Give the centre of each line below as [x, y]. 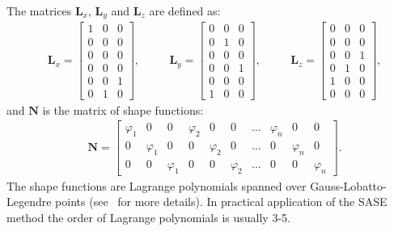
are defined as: [185, 10]
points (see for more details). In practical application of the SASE [221, 202]
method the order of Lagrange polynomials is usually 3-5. [148, 217]
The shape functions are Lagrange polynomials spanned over [157, 185]
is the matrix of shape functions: [123, 109]
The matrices [39, 10]
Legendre [29, 202]
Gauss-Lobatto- [348, 185]
